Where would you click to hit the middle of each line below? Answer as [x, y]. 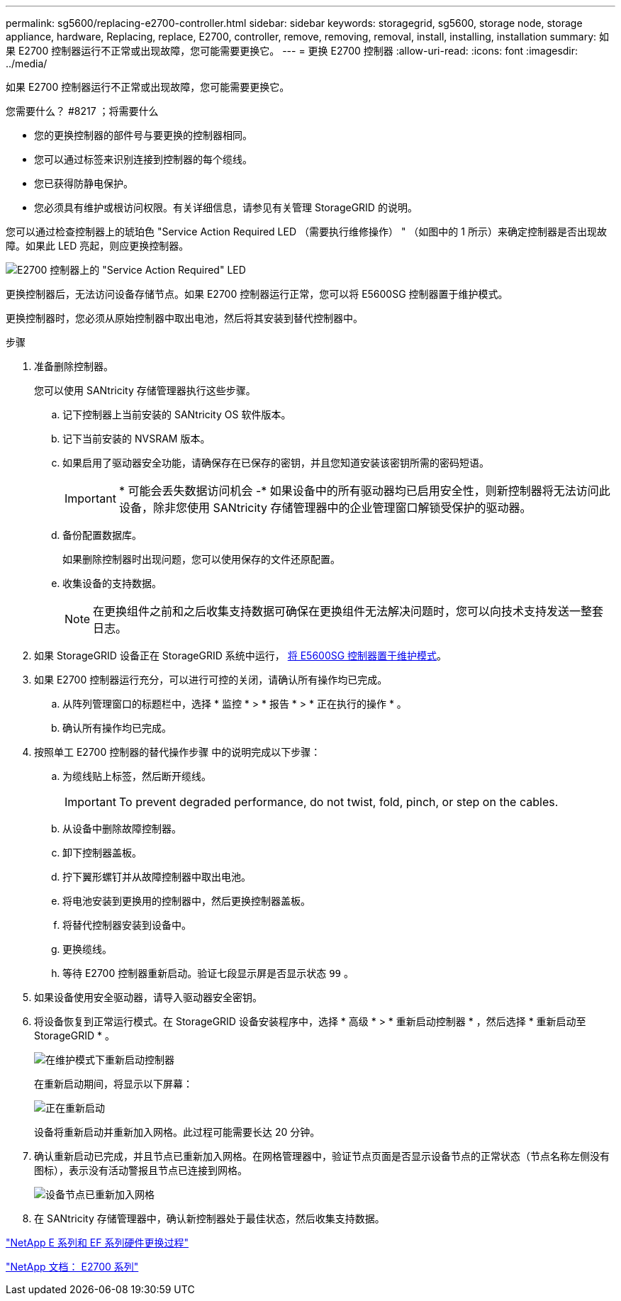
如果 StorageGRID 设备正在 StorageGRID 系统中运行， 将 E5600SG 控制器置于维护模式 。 [241, 655]
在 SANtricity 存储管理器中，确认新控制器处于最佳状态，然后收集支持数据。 [209, 1218]
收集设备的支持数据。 [112, 583]
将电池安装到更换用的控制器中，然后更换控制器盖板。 [186, 901]
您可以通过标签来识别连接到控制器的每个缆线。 [143, 159]
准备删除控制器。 [74, 366]
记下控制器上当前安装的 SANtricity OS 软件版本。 [177, 414]
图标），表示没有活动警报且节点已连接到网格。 [141, 1170]
